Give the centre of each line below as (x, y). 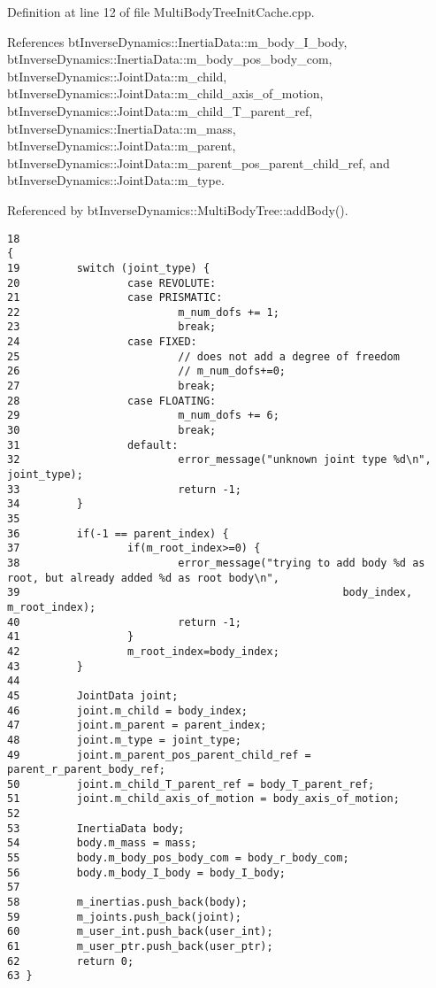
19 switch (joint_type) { (109, 268)
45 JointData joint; (93, 695)
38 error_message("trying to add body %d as (216, 563)
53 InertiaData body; (96, 828)
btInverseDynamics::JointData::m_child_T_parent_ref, (160, 110)
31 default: (93, 445)
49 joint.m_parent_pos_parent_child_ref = (159, 755)
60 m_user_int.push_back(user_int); (140, 932)
